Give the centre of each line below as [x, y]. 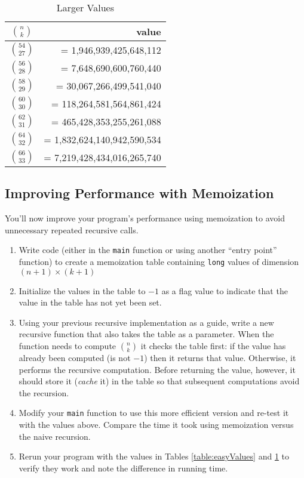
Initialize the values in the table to [82, 290]
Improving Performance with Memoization [139, 193]
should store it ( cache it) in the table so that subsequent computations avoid [159, 381]
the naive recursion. [55, 436]
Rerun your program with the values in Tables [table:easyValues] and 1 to [154, 456]
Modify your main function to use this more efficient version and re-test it [154, 413]
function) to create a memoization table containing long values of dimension [159, 262]
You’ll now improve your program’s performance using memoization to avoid [145, 218]
